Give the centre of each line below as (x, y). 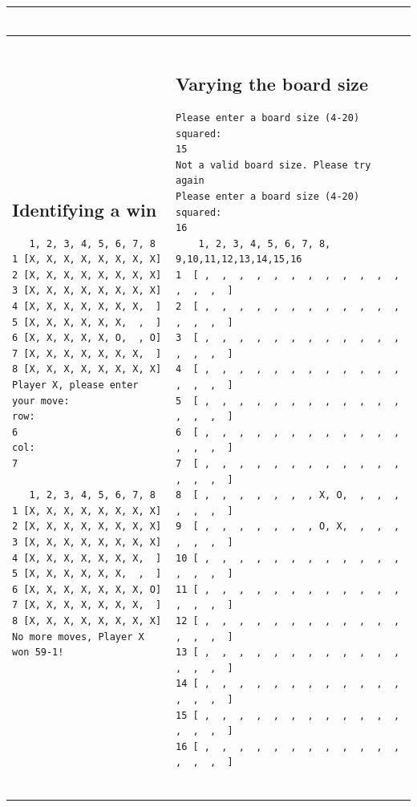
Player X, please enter (75, 385)
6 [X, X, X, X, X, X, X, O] (87, 589)
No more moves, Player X (78, 637)
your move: (41, 401)
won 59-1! (38, 653)
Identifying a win (85, 209)
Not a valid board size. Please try (273, 165)
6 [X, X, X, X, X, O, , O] (87, 338)
